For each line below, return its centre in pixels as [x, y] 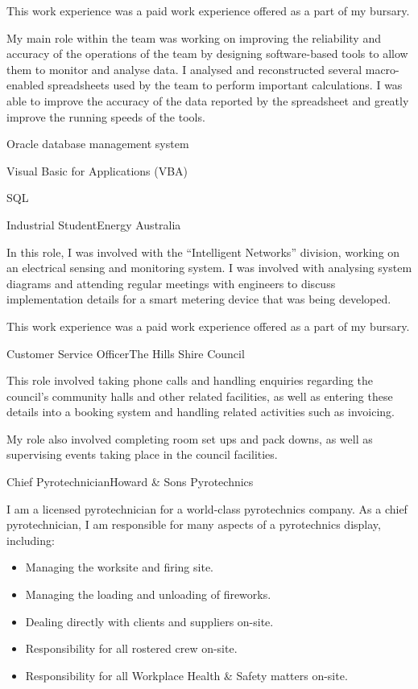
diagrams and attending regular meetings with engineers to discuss [171, 283]
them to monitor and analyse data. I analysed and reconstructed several [184, 69]
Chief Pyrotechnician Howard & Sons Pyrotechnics [130, 482]
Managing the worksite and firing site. [119, 567]
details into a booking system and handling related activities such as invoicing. [201, 412]
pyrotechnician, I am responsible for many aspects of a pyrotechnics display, [194, 524]
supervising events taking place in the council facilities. [142, 454]
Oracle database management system [98, 144]
